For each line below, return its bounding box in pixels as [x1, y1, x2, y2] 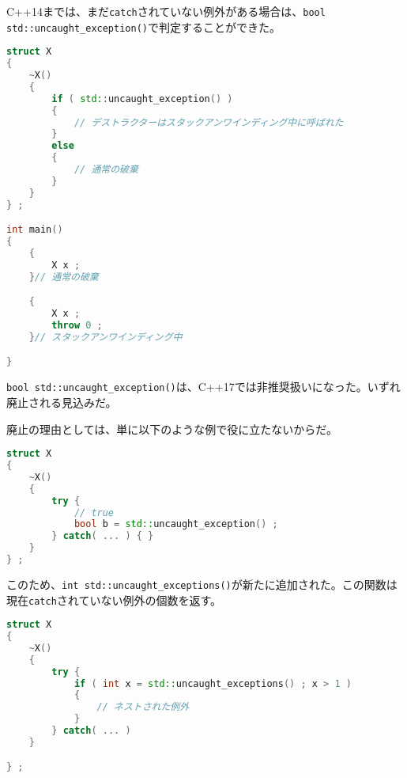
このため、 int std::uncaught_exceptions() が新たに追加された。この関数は [6, 575, 398, 592]
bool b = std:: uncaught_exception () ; [73, 518, 278, 530]
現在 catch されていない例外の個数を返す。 [6, 591, 221, 608]
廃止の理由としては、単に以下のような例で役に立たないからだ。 [6, 420, 337, 437]
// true [73, 507, 115, 518]
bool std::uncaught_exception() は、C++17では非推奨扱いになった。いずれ [6, 378, 401, 395]
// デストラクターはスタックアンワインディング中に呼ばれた [73, 116, 344, 128]
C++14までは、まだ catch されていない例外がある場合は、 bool [6, 3, 326, 19]
